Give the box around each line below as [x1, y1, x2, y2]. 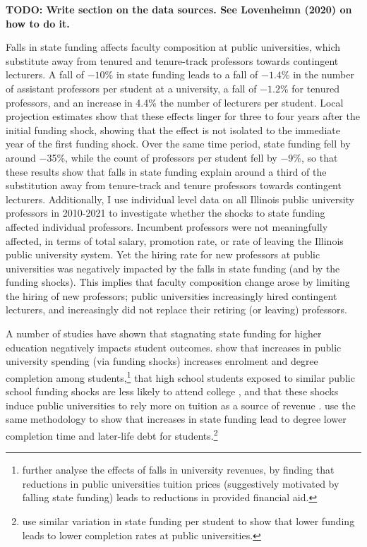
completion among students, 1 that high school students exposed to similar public [6, 368, 355, 385]
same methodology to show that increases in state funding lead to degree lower [6, 411, 347, 426]
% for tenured [279, 80, 340, 95]
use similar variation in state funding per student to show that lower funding [22, 513, 355, 528]
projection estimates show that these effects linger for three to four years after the [6, 109, 360, 124]
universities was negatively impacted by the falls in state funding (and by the [6, 260, 340, 275]
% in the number [281, 67, 354, 82]
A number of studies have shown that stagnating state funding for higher [6, 326, 322, 341]
